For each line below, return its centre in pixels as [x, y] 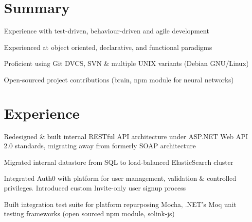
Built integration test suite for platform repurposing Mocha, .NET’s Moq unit [120, 204]
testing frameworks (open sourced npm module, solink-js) [89, 214]
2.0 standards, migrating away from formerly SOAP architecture [100, 146]
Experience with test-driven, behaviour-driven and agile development [107, 31]
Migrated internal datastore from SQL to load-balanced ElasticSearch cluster [119, 162]
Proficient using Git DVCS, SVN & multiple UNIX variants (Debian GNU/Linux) [126, 63]
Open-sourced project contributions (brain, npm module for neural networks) [119, 79]
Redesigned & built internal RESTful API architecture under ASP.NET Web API [126, 136]
